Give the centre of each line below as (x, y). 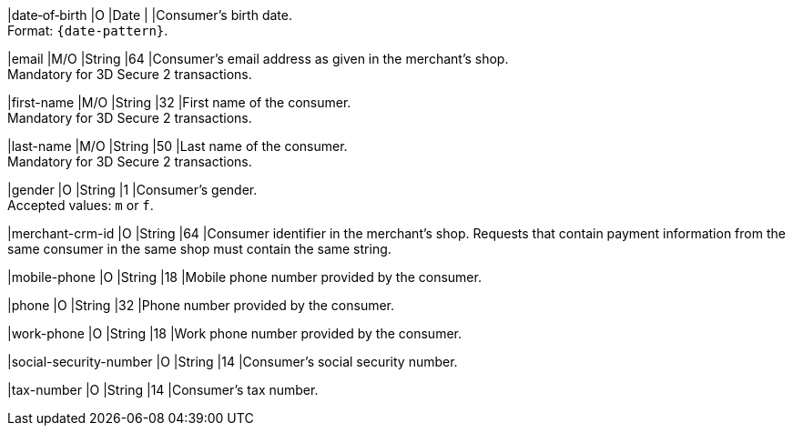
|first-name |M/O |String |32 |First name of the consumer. (179, 102)
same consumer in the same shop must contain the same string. (199, 249)
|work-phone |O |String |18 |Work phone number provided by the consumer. (235, 333)
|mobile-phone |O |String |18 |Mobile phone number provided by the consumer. (244, 277)
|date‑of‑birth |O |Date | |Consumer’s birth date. (150, 15)
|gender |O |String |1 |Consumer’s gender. (132, 190)
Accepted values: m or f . (81, 205)
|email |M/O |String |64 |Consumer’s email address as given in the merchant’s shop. (258, 59)
